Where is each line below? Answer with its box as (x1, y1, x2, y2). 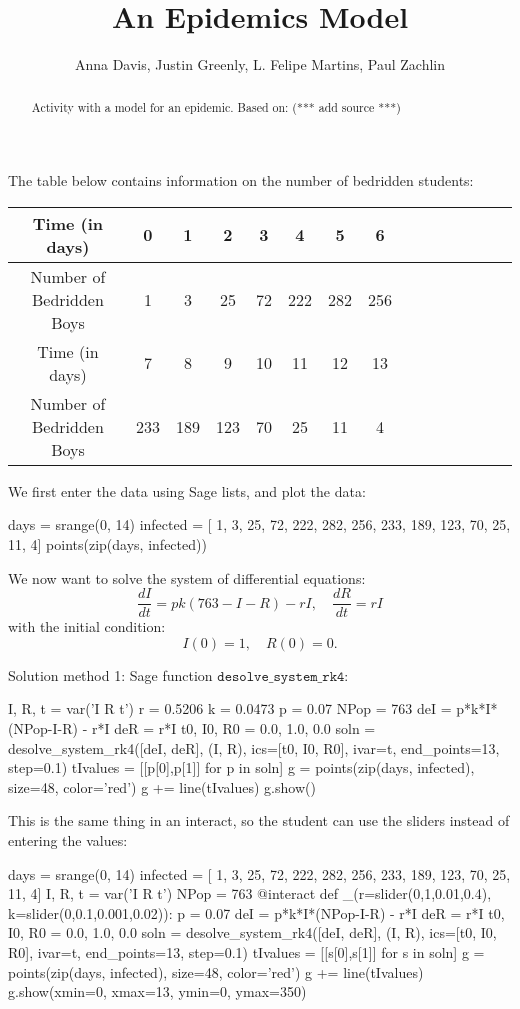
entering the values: (8, 829, 128, 850)
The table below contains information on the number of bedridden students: (8, 170, 474, 191)
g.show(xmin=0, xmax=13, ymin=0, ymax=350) (8, 981, 307, 1002)
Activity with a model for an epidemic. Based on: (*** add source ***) (31, 98, 401, 115)
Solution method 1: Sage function (8, 664, 213, 685)
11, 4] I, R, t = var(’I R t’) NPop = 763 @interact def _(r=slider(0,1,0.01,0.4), (8, 883, 492, 904)
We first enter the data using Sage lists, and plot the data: (8, 480, 366, 501)
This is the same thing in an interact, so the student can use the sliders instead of (8, 810, 510, 831)
